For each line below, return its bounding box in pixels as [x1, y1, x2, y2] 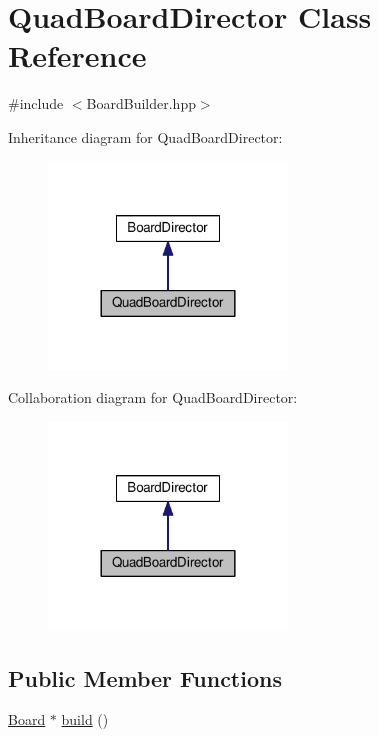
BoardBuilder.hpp [86, 93, 196, 114]
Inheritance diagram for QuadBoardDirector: [8, 126, 283, 147]
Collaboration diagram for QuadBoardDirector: [8, 387, 298, 408]
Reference [8, 35, 147, 76]
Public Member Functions [8, 662, 282, 693]
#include [8, 93, 64, 114]
